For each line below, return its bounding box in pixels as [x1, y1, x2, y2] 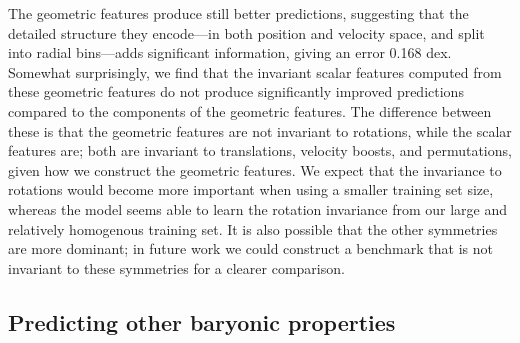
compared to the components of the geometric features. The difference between [8, 100, 492, 121]
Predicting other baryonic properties [8, 306, 396, 337]
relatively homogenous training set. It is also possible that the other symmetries [8, 218, 498, 239]
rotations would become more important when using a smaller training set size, [8, 179, 494, 200]
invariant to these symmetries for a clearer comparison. [8, 257, 345, 278]
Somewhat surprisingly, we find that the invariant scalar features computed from [8, 61, 502, 82]
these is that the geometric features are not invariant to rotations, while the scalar [8, 120, 512, 141]
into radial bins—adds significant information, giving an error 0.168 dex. [8, 42, 452, 63]
